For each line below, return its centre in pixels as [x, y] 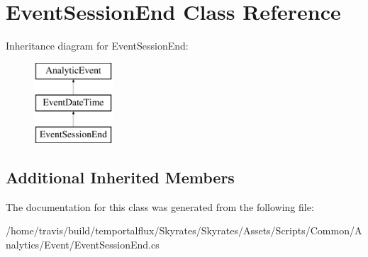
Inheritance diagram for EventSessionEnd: [97, 46]
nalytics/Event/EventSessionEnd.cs [83, 245]
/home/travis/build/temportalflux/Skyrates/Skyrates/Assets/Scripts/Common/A [184, 230]
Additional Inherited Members [120, 177]
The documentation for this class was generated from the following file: [160, 206]
